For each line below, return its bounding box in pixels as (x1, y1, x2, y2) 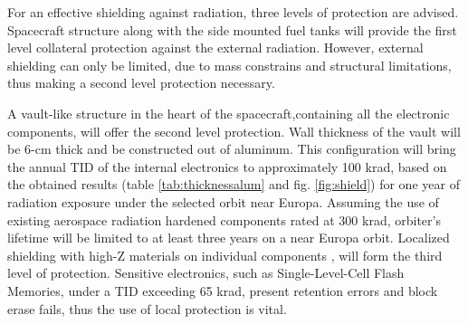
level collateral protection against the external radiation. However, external (7, 38, 424, 57)
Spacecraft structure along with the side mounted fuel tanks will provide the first (7, 20, 457, 39)
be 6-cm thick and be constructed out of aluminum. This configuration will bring (7, 139, 456, 158)
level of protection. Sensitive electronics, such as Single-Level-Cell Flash (7, 263, 405, 282)
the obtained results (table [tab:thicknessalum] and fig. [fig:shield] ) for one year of (7, 175, 460, 194)
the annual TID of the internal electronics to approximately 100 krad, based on (7, 157, 447, 176)
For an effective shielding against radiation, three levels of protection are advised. (7, 3, 459, 21)
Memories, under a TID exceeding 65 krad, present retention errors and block (7, 281, 438, 300)
